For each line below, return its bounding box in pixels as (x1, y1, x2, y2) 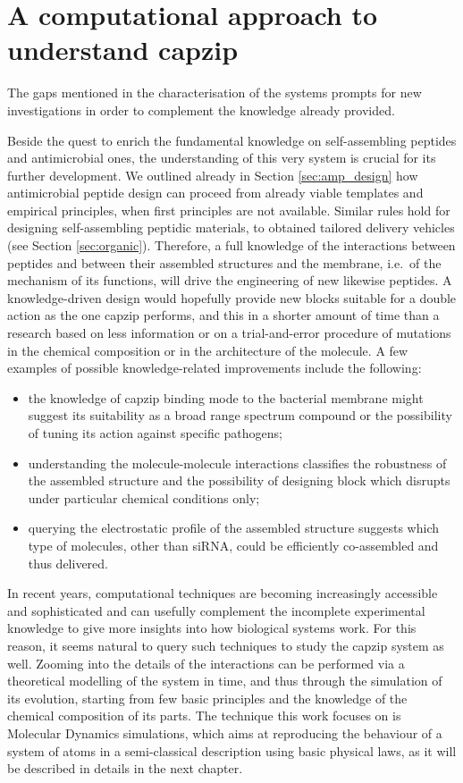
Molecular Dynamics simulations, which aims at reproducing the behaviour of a (7, 723, 442, 742)
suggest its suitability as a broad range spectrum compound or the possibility (28, 406, 452, 425)
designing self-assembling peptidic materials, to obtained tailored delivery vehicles (7, 218, 455, 237)
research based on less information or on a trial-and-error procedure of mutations (7, 324, 451, 342)
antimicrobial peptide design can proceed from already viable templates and (7, 183, 424, 202)
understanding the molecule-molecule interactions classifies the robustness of (28, 453, 447, 472)
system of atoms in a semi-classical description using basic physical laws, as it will (7, 741, 457, 760)
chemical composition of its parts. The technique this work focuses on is (7, 706, 401, 725)
